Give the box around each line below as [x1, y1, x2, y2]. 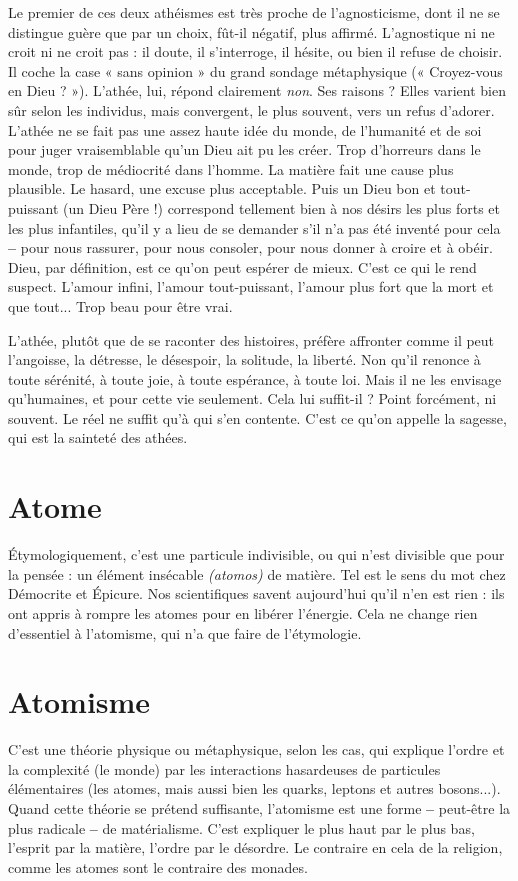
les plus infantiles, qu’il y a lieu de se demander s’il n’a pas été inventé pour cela [8, 217, 501, 238]
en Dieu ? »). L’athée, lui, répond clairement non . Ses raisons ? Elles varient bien [8, 80, 506, 101]
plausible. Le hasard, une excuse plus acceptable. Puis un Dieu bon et [8, 178, 436, 199]
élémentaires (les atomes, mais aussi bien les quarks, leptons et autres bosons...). [8, 778, 501, 799]
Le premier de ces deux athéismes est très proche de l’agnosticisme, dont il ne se [8, 2, 500, 22]
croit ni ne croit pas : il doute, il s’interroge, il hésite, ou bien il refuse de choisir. [8, 41, 503, 62]
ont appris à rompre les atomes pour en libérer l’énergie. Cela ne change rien [8, 602, 478, 623]
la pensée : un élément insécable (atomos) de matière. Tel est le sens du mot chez [8, 563, 506, 584]
